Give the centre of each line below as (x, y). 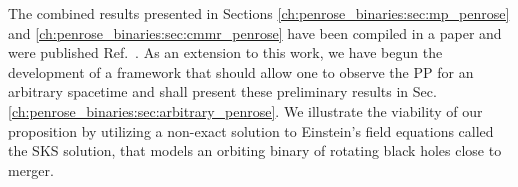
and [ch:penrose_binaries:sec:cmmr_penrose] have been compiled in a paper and (255, 32)
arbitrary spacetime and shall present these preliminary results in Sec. (222, 91)
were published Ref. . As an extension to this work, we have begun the (225, 52)
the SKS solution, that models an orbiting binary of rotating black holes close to (255, 150)
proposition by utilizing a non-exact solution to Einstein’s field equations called (251, 130)
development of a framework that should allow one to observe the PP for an (241, 71)
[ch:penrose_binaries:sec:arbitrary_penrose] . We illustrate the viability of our (245, 110)
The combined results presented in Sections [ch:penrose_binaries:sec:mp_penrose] (259, 13)
